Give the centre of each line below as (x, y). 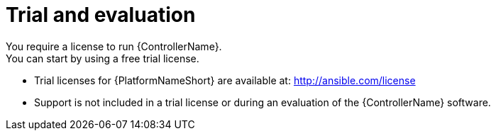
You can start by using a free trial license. (103, 58)
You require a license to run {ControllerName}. (114, 46)
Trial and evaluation (101, 15)
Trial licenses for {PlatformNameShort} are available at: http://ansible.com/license (225, 80)
